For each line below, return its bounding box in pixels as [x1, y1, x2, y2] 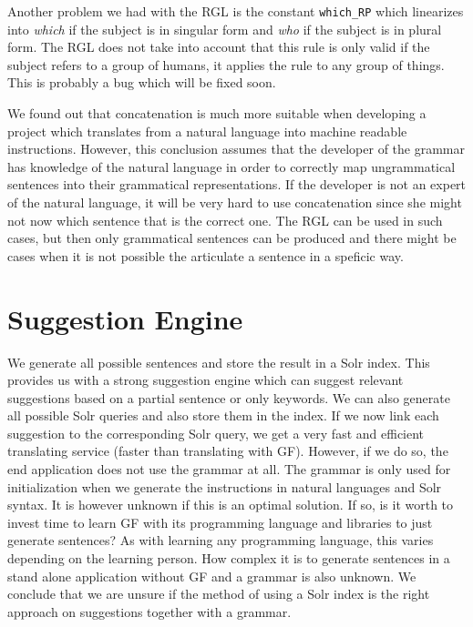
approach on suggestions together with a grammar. [7, 602, 292, 621]
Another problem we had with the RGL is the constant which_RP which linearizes [7, 2, 464, 20]
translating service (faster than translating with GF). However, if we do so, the [7, 441, 448, 460]
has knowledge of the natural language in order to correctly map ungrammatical [7, 157, 456, 176]
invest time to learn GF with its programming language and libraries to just [7, 512, 433, 531]
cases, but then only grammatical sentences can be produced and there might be [7, 228, 457, 248]
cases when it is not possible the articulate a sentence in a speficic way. [7, 246, 404, 265]
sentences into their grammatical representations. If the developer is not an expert [7, 175, 467, 194]
